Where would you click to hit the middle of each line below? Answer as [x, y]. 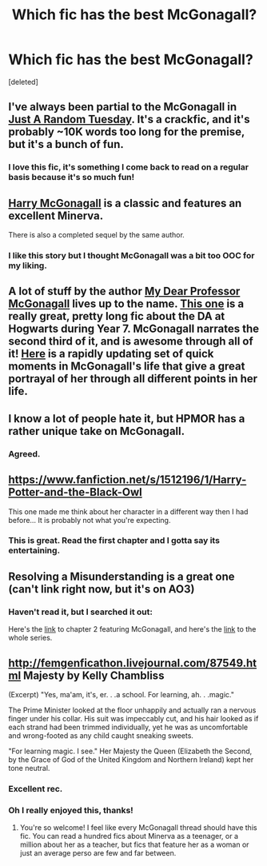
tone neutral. [29, 768]
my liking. [28, 265]
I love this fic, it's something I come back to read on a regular [129, 167]
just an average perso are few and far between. [98, 853]
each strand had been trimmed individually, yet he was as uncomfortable [128, 727]
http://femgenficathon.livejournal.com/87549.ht [133, 662]
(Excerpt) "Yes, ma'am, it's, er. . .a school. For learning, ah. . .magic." [121, 694]
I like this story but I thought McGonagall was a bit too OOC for [132, 255]
